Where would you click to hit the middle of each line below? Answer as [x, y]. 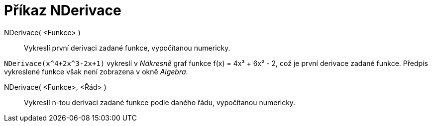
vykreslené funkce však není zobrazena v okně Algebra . [96, 71]
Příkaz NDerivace [63, 10]
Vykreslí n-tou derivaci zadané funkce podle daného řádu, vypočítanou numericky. [160, 102]
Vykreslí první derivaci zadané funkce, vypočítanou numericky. [127, 48]
